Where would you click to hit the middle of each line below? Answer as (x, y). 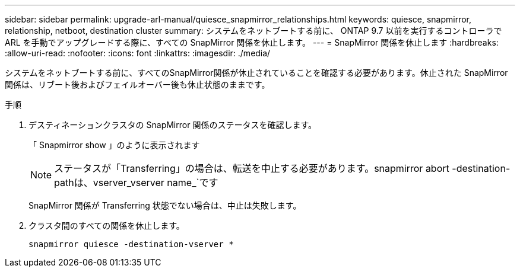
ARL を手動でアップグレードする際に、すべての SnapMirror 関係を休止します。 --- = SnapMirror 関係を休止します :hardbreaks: (252, 42)
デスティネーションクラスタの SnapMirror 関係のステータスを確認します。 (172, 125)
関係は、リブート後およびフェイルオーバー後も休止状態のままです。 (137, 84)
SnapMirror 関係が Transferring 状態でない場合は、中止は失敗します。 (165, 205)
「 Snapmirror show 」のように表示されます (114, 145)
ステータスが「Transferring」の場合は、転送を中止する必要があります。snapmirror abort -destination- (282, 168)
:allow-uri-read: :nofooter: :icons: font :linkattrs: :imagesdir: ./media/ (138, 53)
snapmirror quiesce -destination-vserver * (131, 244)
